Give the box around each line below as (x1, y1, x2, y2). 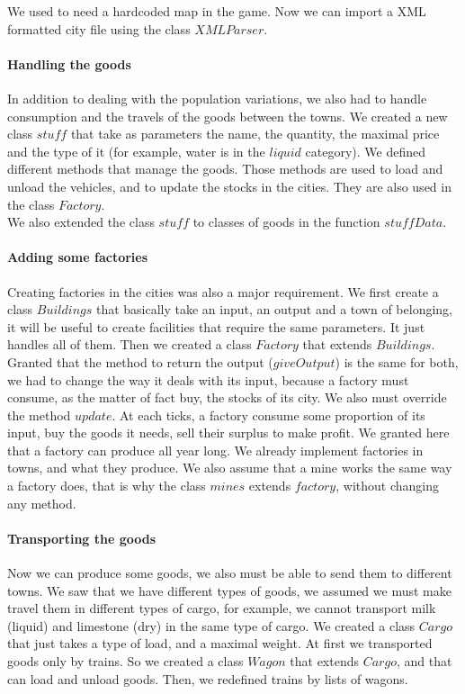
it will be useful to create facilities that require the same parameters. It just (7, 317, 425, 336)
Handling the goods (7, 54, 131, 73)
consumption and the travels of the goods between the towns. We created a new (7, 106, 448, 125)
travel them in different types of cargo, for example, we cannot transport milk (7, 599, 436, 617)
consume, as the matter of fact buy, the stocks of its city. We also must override (7, 388, 447, 407)
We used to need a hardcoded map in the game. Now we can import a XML (7, 2, 426, 20)
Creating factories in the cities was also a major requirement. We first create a (7, 282, 439, 301)
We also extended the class (7, 212, 155, 231)
